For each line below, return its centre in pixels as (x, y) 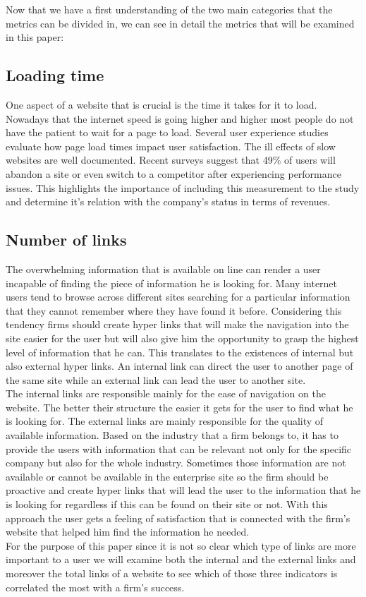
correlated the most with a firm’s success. (95, 587)
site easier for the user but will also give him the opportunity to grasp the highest (182, 338)
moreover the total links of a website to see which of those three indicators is (172, 573)
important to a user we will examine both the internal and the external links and (181, 559)
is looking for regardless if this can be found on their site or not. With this (167, 504)
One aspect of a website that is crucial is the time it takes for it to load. (161, 104)
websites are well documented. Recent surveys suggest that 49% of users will (171, 160)
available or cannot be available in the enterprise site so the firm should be (167, 476)
